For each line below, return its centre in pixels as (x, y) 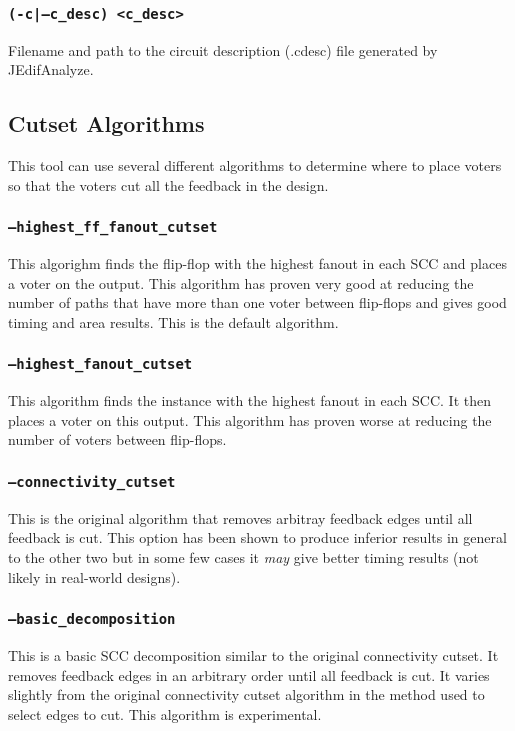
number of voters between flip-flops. (117, 439)
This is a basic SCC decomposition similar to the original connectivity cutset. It (253, 655)
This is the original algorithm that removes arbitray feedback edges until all (240, 517)
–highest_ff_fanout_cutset (113, 227)
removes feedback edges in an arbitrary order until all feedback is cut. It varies (249, 674)
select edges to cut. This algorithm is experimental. (165, 713)
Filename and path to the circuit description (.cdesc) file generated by (223, 49)
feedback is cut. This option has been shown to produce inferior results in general (257, 537)
